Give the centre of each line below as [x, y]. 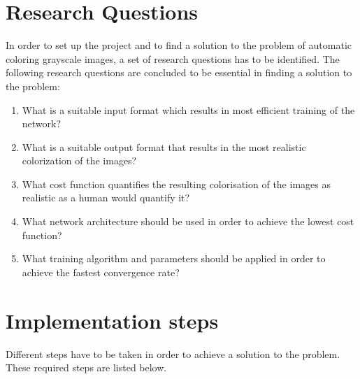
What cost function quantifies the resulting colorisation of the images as [176, 184]
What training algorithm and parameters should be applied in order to [174, 258]
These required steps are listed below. [86, 367]
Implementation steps [112, 320]
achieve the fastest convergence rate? [101, 272]
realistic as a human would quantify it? [106, 198]
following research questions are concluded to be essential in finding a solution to [179, 72]
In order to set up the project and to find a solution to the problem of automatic [179, 45]
